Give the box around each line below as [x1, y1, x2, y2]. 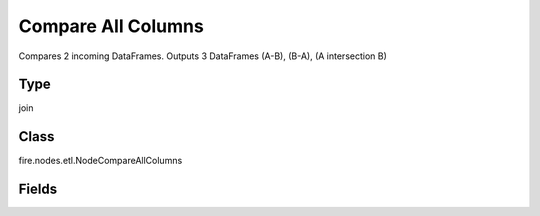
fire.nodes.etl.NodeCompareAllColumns [18, 155, 183, 167]
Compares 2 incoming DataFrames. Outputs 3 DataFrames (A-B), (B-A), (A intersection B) [18, 50, 387, 62]
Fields [18, 181, 58, 198]
